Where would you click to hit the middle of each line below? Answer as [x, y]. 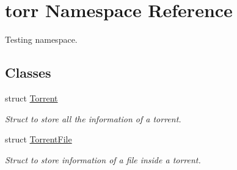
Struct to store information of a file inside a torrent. [103, 159]
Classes [28, 72]
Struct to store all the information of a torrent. [93, 118]
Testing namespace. [41, 39]
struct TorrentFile [38, 139]
